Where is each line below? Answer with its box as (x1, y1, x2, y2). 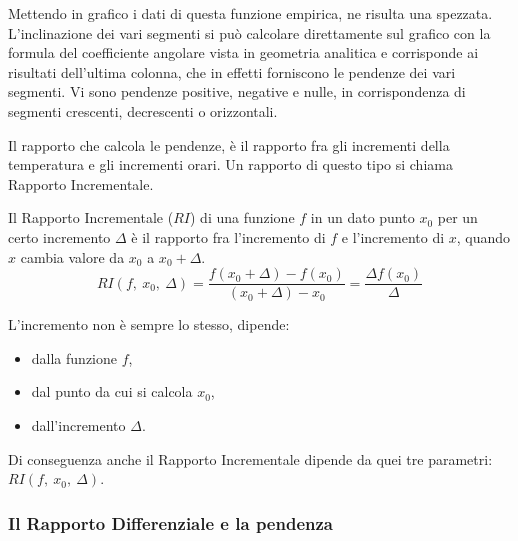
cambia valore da (20, 246, 125, 267)
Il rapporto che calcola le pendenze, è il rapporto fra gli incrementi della (8, 134, 450, 155)
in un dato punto (310, 207, 415, 228)
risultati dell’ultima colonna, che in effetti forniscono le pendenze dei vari (8, 61, 456, 82)
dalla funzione (31, 347, 117, 368)
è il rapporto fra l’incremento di (131, 226, 326, 247)
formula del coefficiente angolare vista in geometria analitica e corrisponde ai (8, 42, 479, 63)
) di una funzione (189, 207, 295, 228)
